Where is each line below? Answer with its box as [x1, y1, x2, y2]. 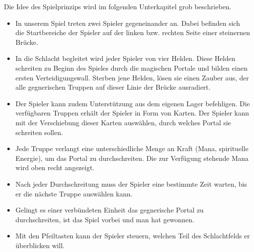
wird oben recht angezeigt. [15, 162, 95, 173]
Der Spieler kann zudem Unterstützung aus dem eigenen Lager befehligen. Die [15, 98, 250, 108]
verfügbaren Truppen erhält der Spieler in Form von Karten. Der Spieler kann [15, 108, 249, 118]
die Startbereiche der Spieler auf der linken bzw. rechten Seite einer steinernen [15, 27, 250, 38]
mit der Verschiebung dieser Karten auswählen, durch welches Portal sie [15, 117, 231, 127]
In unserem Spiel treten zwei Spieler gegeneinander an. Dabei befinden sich [15, 18, 240, 28]
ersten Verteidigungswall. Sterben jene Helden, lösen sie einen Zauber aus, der [15, 72, 249, 82]
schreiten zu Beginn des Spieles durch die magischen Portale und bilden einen [15, 62, 248, 73]
